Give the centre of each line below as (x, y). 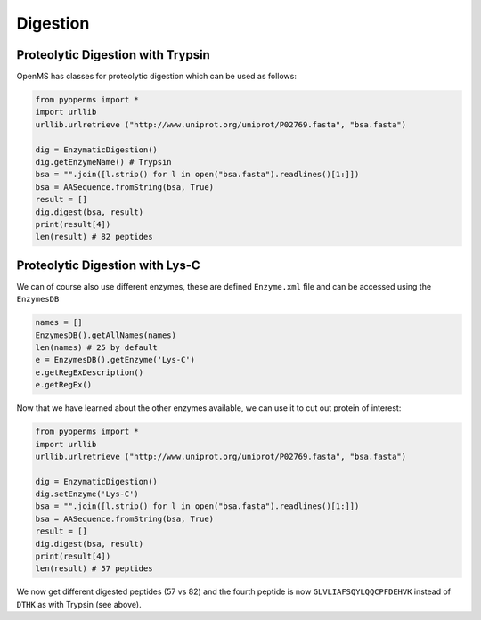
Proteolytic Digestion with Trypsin (114, 55)
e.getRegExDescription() (90, 372)
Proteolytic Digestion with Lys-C (108, 265)
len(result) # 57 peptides (94, 569)
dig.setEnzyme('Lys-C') (87, 494)
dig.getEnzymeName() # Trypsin (104, 162)
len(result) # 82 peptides (94, 237)
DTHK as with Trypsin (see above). (79, 604)
